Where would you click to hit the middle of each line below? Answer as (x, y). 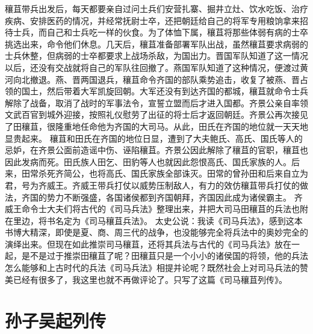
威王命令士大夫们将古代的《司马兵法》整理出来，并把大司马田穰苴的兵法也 (152, 209)
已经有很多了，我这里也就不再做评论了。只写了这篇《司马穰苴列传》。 (150, 279)
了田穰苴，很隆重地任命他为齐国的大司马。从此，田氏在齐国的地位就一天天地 (156, 126)
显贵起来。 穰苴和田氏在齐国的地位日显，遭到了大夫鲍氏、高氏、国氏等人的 (154, 138)
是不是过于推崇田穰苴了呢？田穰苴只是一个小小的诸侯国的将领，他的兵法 (165, 256)
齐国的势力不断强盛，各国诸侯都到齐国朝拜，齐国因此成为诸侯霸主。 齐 (162, 197)
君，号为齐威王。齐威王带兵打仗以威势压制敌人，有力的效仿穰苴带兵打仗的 (152, 185)
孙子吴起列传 (56, 320)
